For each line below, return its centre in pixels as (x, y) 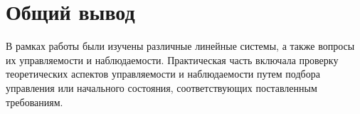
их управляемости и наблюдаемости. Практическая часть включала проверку (172, 59)
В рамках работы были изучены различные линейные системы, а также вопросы (180, 46)
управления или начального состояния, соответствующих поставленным (162, 87)
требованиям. (35, 102)
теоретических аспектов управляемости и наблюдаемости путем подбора (163, 74)
